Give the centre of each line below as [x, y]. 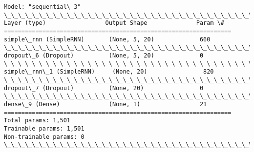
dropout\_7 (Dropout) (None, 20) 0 [104, 88]
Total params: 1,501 [37, 121]
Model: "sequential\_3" [42, 7]
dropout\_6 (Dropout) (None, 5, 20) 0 [104, 55]
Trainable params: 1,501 [44, 128]
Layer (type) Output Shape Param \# [114, 23]
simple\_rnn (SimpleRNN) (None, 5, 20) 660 [107, 39]
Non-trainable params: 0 [44, 137]
